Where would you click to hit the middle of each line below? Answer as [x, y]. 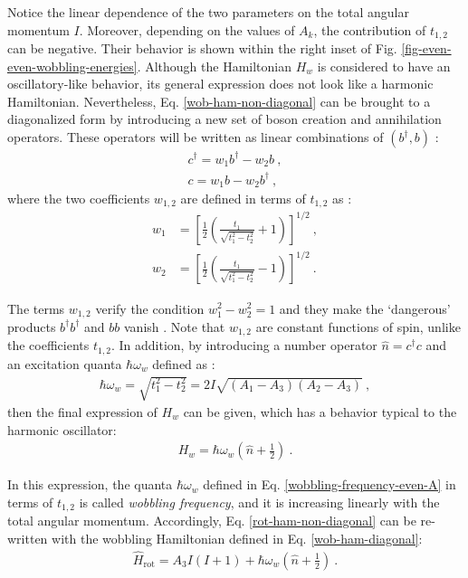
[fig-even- [426, 48]
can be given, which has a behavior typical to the [320, 412]
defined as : [184, 363]
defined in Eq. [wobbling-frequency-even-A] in [330, 484]
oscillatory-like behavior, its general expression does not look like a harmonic [220, 84]
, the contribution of [370, 29]
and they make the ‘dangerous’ [365, 308]
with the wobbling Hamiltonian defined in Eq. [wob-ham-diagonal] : [237, 538]
